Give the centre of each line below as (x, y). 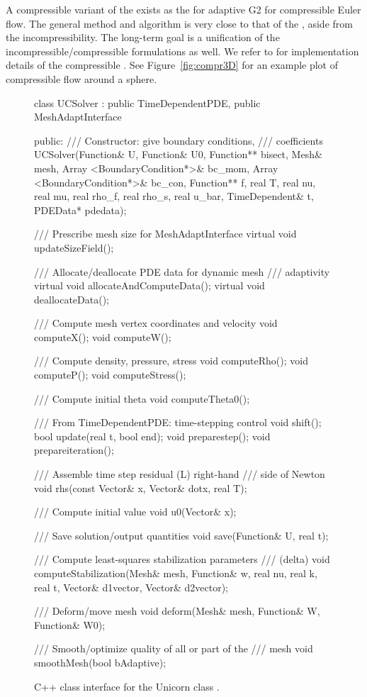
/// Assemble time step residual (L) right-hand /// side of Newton (180, 474)
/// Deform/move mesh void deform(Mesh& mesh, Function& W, (177, 611)
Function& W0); (70, 624)
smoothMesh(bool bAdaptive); (100, 662)
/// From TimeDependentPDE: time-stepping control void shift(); (178, 422)
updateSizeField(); (74, 247)
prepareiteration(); (74, 450)
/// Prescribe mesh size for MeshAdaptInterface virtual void (165, 234)
